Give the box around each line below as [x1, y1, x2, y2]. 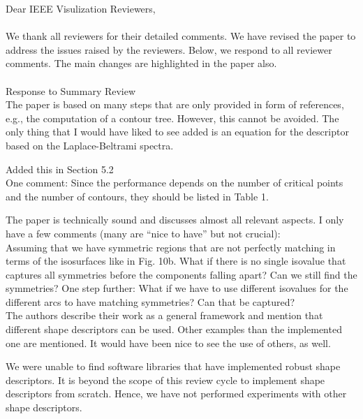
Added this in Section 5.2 [6, 161, 114, 176]
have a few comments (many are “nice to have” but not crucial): [6, 226, 281, 240]
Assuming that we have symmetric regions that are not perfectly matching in [6, 240, 336, 254]
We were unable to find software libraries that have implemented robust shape [6, 359, 341, 374]
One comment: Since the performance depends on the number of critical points [6, 175, 343, 190]
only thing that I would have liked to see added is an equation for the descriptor [6, 124, 349, 139]
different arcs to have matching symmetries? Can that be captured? [6, 294, 295, 309]
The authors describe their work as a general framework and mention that [6, 308, 323, 323]
